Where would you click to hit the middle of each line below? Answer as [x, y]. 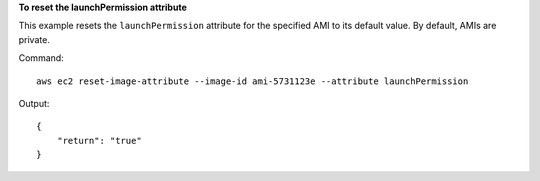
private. [34, 39]
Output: [34, 103]
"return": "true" [99, 140]
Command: [41, 58]
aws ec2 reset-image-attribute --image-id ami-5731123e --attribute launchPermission [252, 81]
